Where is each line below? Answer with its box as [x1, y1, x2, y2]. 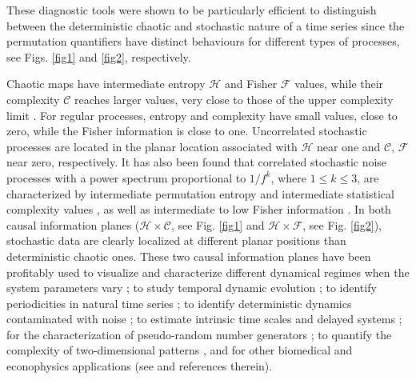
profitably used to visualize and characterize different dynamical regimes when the [6, 263, 410, 280]
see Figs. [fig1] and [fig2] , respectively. [6, 48, 191, 65]
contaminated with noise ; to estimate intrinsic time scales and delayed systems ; [6, 310, 402, 327]
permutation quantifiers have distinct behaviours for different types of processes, [6, 33, 400, 50]
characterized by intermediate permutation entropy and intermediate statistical [6, 185, 394, 202]
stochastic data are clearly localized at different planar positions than [6, 232, 346, 249]
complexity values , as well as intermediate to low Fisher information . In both [6, 201, 391, 218]
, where [270, 169, 306, 186]
